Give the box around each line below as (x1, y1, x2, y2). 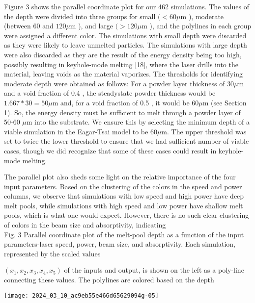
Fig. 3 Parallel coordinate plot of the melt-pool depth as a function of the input (4, 229, 244, 239)
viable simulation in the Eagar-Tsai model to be (4, 126, 148, 136)
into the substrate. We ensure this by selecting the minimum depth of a (34, 117, 250, 127)
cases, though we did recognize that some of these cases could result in (4, 145, 217, 155)
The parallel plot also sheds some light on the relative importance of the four (4, 172, 236, 182)
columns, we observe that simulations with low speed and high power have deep (4, 191, 244, 201)
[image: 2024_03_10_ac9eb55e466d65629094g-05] (4, 292, 159, 299)
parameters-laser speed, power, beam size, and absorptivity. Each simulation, (4, 239, 236, 249)
